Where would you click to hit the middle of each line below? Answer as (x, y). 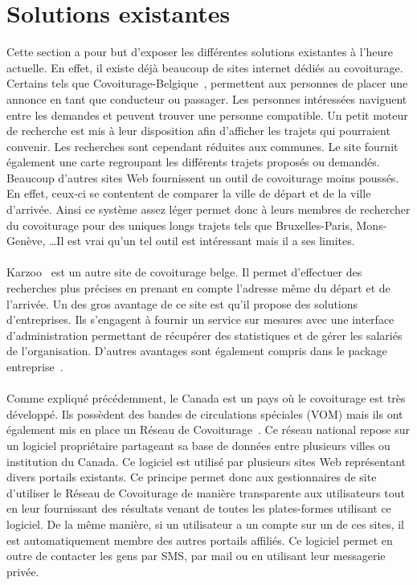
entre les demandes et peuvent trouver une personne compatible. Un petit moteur (207, 115)
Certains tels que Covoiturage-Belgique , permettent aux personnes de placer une (207, 83)
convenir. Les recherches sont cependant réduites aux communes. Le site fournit (202, 146)
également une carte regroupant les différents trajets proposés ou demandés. (193, 162)
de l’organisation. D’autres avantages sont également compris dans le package (197, 351)
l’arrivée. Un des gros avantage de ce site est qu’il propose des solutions (182, 303)
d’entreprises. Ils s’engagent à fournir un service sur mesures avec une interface (200, 319)
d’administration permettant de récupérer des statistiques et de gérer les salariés (204, 335)
